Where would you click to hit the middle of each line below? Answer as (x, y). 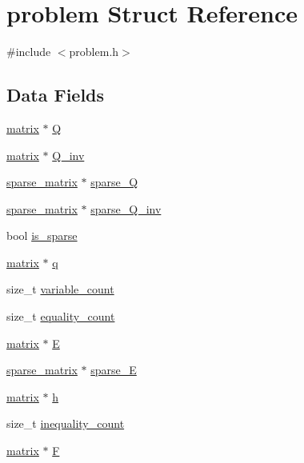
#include (29, 52)
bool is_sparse (42, 235)
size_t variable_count (60, 289)
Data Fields (56, 95)
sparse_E (114, 370)
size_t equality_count (61, 316)
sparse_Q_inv (126, 208)
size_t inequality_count (66, 423)
